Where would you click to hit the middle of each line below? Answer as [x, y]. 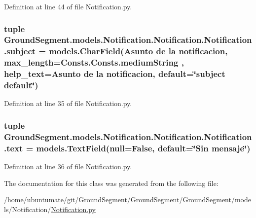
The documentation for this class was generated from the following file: [111, 183]
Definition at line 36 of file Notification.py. [68, 166]
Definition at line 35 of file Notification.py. [68, 103]
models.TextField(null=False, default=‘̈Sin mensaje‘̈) [143, 148]
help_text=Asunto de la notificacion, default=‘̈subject [115, 74]
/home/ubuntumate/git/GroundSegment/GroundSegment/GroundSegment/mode [128, 200]
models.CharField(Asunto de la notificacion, [138, 51]
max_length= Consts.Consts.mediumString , [94, 62]
